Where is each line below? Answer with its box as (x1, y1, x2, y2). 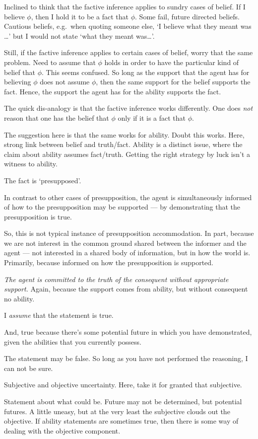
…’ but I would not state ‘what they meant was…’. (4, 30, 155, 41)
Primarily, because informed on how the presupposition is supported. (4, 257, 214, 268)
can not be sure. (4, 363, 53, 373)
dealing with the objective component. (4, 425, 121, 436)
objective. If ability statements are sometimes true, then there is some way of (4, 416, 239, 426)
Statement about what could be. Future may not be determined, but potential (4, 396, 242, 406)
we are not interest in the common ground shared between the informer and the (4, 237, 247, 248)
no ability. (4, 293, 35, 303)
